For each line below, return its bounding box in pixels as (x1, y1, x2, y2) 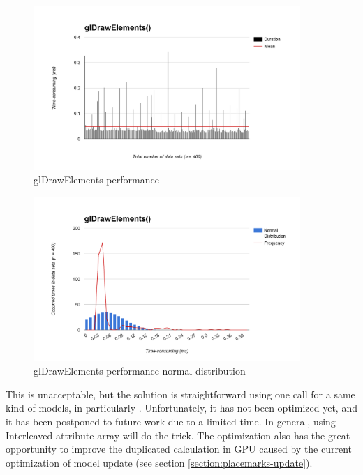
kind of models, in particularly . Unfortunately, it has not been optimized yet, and (6, 400, 357, 415)
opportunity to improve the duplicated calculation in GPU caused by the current (6, 442, 353, 456)
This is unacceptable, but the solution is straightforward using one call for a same (6, 386, 355, 401)
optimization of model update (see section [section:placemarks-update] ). (6, 455, 313, 469)
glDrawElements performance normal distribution (34, 363, 246, 378)
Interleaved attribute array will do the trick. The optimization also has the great (6, 428, 350, 442)
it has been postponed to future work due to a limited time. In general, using (6, 414, 336, 428)
